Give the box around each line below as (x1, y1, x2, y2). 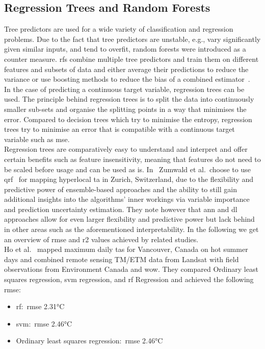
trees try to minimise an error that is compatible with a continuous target (4, 124, 235, 134)
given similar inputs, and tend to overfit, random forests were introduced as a (4, 43, 246, 54)
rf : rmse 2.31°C (16, 301, 65, 312)
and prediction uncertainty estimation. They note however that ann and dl (4, 203, 237, 214)
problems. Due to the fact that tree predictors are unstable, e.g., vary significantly (4, 33, 261, 44)
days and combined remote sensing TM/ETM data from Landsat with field (4, 253, 239, 264)
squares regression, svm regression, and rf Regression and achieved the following (4, 274, 254, 285)
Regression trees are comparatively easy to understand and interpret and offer (4, 144, 248, 154)
